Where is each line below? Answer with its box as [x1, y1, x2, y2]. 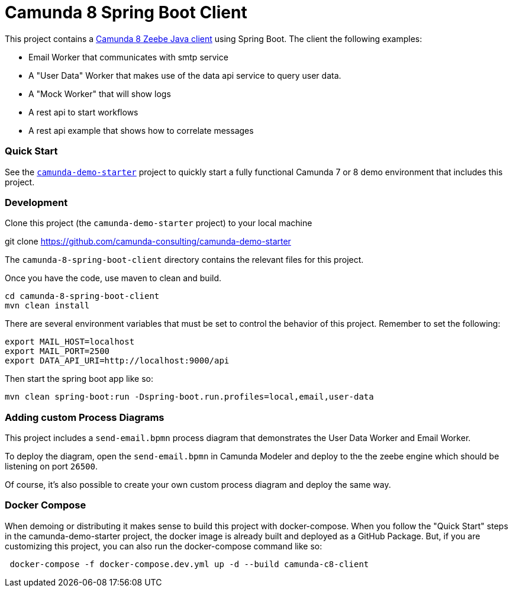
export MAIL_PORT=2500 [5, 346, 110, 356]
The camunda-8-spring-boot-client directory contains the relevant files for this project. [5, 255, 364, 265]
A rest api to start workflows [28, 107, 138, 117]
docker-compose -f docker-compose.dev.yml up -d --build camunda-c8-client [9, 559, 369, 569]
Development [5, 196, 68, 208]
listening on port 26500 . [5, 461, 98, 471]
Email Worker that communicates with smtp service [28, 52, 228, 62]
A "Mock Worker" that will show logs [28, 88, 171, 99]
